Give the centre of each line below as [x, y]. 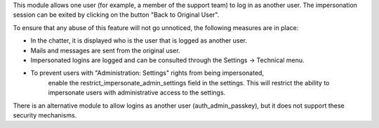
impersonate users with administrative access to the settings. [137, 93]
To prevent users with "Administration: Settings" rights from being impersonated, [147, 73]
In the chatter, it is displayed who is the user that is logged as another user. [139, 41]
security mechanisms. [45, 115]
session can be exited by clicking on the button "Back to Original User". [116, 15]
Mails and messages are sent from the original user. [105, 50]
